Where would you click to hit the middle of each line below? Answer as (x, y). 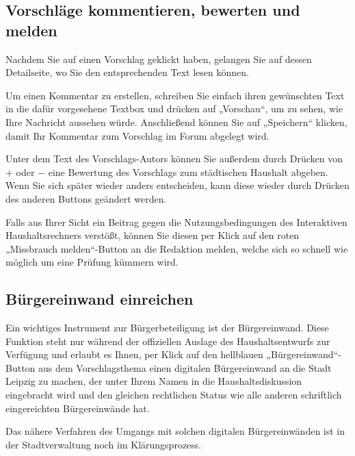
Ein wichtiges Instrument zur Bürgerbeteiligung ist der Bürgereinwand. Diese (167, 328)
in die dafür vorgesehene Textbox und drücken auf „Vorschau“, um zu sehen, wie (174, 109)
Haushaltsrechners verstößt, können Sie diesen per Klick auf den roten (153, 235)
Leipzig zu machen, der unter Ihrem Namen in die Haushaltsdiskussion (154, 381)
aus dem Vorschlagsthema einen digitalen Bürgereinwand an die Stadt (185, 367)
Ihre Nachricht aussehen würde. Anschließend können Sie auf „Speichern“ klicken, (176, 122)
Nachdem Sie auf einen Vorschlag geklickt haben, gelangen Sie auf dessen (159, 59)
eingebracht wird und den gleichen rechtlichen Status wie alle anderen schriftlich (174, 395)
